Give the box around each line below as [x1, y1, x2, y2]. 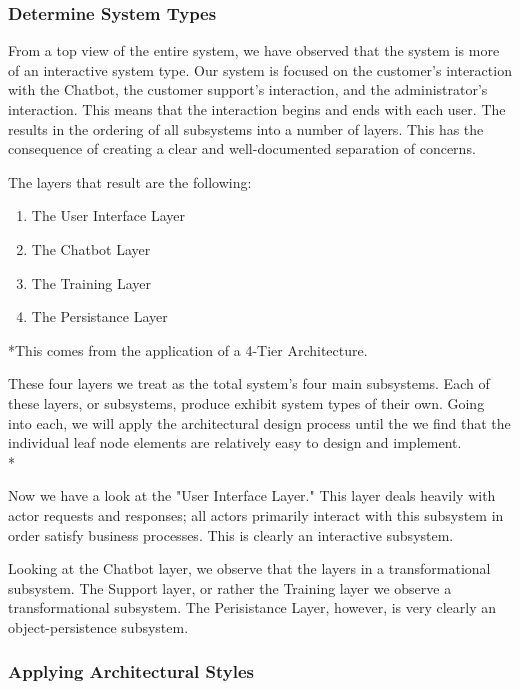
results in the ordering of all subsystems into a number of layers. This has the [8, 118, 484, 139]
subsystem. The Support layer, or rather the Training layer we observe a [8, 577, 452, 598]
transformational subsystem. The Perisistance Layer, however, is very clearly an [8, 597, 497, 618]
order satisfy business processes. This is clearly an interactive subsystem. [8, 524, 454, 545]
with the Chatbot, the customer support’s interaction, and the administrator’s [8, 79, 488, 100]
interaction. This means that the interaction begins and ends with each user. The [8, 99, 506, 119]
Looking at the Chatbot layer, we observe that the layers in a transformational [8, 558, 491, 579]
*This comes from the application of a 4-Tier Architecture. [8, 339, 368, 360]
